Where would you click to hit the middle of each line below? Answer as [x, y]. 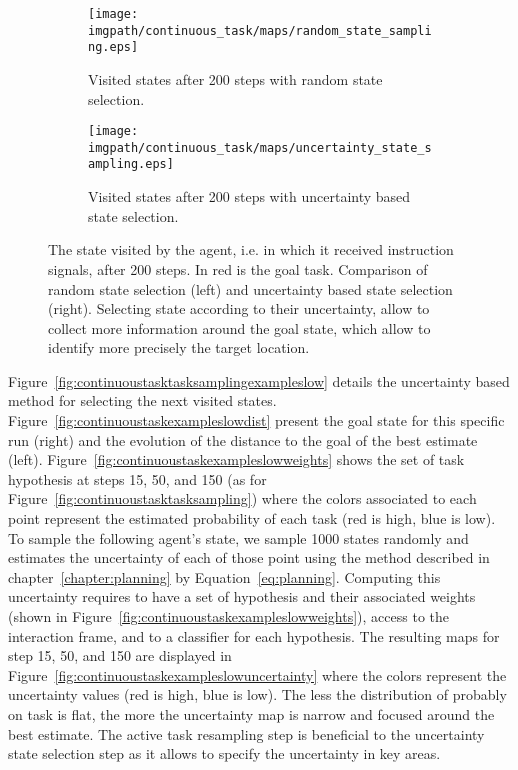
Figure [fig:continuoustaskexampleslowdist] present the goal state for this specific [256, 420]
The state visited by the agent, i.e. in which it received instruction [251, 249]
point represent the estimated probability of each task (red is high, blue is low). [252, 518]
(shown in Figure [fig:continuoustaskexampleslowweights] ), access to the [228, 616]
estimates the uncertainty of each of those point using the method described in [249, 557]
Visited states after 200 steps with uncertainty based [249, 196]
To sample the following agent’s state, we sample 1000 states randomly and [238, 537]
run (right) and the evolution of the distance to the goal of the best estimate [243, 439]
